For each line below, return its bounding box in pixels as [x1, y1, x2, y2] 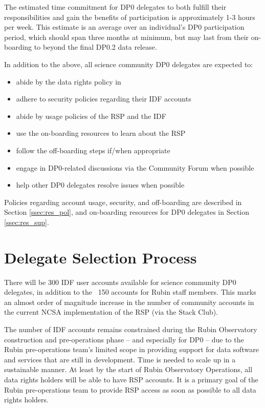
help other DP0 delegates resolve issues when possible [16, 179, 185, 190]
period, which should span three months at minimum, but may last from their [4, 31, 249, 42]
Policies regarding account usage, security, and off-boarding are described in [4, 196, 242, 207]
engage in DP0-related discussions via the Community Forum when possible [16, 162, 254, 173]
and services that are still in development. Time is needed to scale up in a [4, 354, 236, 364]
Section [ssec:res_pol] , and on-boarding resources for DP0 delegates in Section [4, 207, 250, 217]
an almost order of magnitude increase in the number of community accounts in [4, 296, 254, 307]
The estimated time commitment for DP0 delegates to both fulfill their [4, 2, 227, 12]
